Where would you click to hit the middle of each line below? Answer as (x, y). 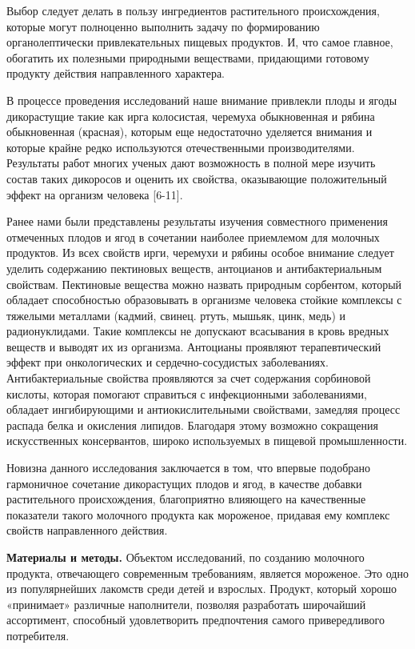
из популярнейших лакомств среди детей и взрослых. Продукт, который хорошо (202, 589)
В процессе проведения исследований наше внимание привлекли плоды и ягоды (202, 100)
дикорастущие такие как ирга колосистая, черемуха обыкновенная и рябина (191, 116)
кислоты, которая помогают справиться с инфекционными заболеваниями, (187, 393)
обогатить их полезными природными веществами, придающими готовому (188, 57)
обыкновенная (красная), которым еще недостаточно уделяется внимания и (190, 132)
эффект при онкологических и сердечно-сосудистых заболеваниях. (168, 362)
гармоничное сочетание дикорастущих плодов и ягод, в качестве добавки (184, 483)
